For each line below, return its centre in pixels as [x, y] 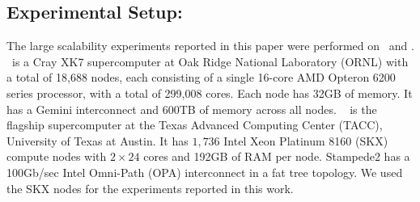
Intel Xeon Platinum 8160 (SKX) [306, 140]
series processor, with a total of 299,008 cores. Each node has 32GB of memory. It [210, 93]
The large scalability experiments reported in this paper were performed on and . [210, 46]
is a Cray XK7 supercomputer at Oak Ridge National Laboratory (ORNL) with [210, 61]
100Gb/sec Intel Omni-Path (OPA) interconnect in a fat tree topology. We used [205, 172]
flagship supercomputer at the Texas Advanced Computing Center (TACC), [195, 125]
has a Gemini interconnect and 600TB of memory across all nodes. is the [192, 109]
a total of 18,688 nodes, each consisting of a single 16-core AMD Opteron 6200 [201, 77]
